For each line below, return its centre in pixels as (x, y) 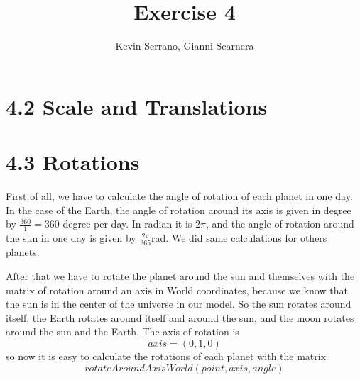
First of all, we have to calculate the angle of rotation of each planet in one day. (179, 196)
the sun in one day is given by (71, 238)
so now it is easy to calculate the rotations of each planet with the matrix (166, 356)
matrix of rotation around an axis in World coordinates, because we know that (177, 290)
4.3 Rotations (73, 162)
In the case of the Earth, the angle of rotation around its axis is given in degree (179, 209)
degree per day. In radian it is (127, 224)
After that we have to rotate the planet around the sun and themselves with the (180, 275)
